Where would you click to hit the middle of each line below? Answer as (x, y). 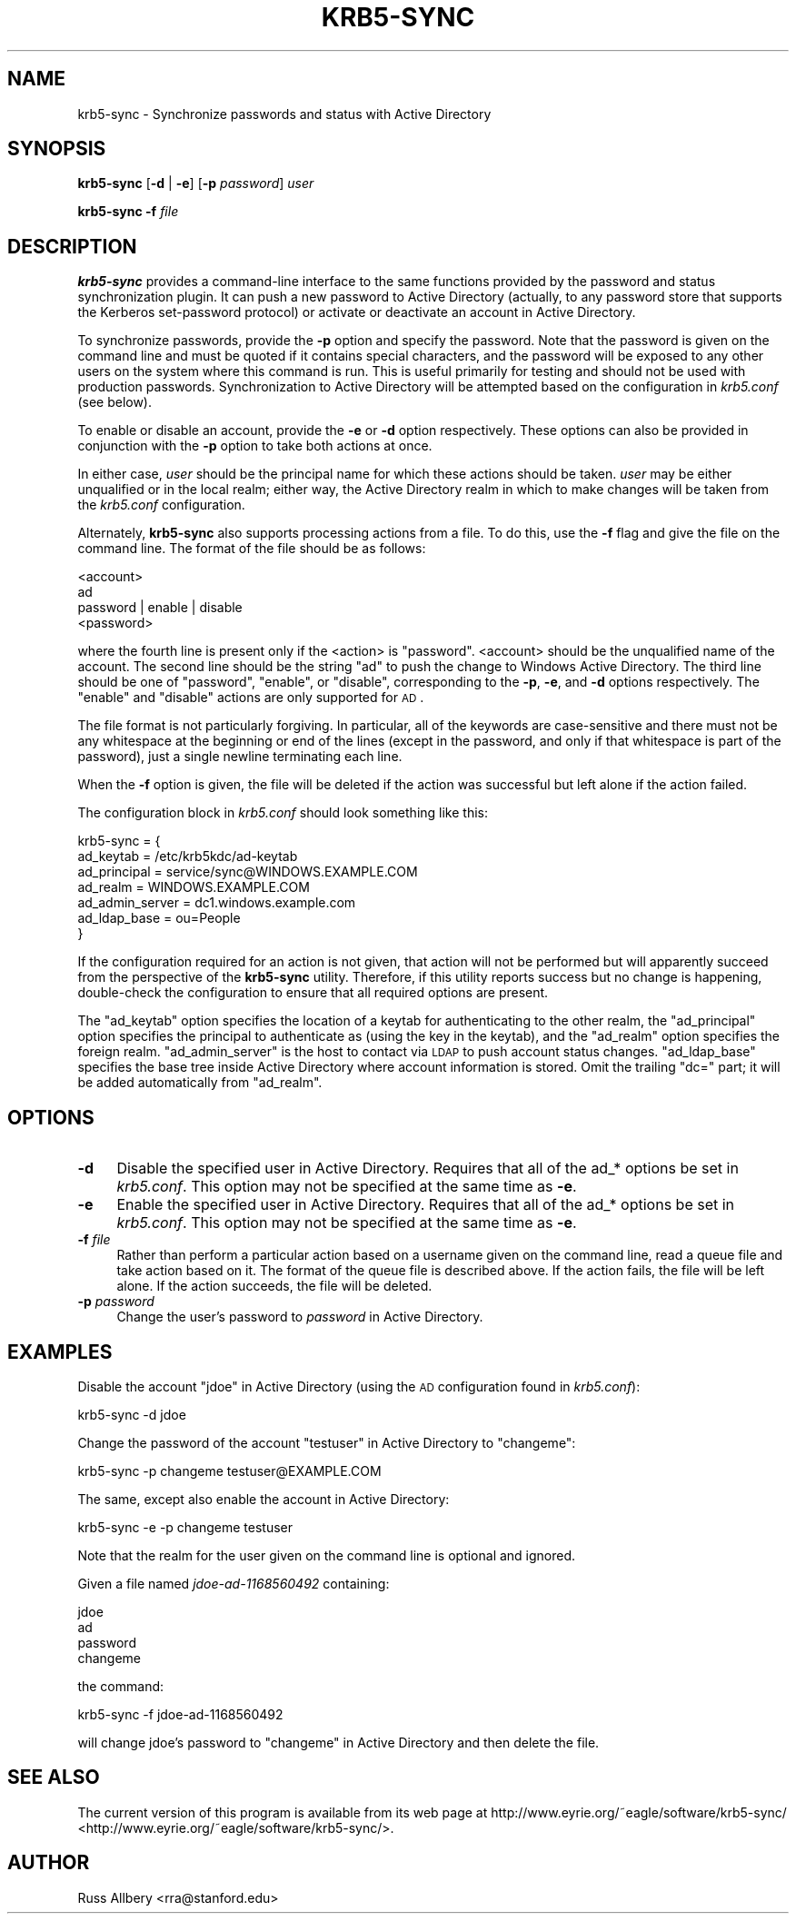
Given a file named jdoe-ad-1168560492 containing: (234, 1583)
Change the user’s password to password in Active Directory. (300, 1317)
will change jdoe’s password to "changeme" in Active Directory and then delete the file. (338, 1742)
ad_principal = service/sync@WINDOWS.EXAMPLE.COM (248, 872)
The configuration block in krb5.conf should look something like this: (283, 813)
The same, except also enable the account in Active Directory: (264, 1499)
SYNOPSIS (57, 149)
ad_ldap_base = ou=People (159, 918)
